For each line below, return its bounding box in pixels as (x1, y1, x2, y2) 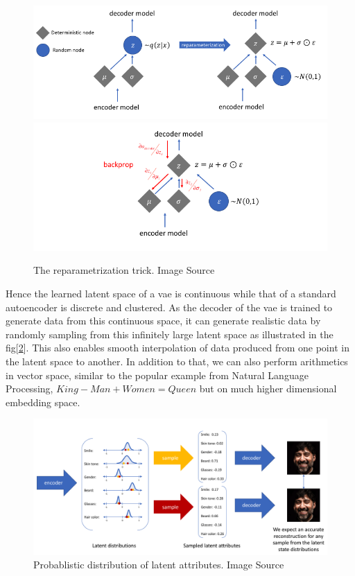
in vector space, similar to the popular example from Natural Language (6, 367, 309, 382)
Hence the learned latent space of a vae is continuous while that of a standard (6, 286, 336, 301)
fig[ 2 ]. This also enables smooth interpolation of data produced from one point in (6, 340, 349, 355)
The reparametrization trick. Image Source (33, 263, 215, 277)
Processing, (6, 381, 53, 396)
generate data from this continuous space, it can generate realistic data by (6, 313, 321, 328)
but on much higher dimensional (199, 381, 337, 396)
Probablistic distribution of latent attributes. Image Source (33, 557, 284, 572)
